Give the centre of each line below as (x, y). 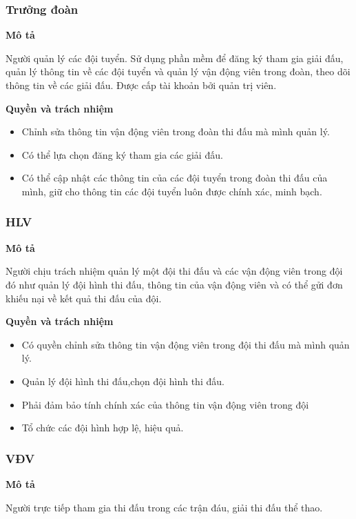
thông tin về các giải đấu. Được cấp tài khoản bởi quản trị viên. (141, 85)
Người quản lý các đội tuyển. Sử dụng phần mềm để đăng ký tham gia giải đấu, (175, 58)
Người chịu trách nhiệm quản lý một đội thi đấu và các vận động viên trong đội (174, 271)
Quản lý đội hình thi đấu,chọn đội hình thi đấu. (123, 381)
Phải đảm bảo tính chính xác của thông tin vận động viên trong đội (165, 404)
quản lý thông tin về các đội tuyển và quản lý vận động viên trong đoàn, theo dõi (178, 71)
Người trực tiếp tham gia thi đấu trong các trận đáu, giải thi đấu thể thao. (164, 507)
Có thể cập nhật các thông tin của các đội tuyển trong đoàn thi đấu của (175, 178)
